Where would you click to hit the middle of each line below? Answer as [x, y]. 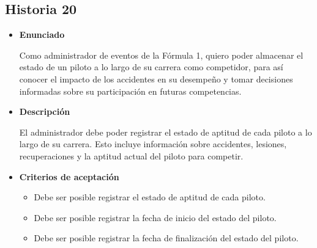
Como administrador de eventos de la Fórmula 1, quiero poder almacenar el [161, 55]
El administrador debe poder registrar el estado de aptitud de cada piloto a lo [166, 132]
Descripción [45, 111]
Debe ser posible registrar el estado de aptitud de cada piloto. [150, 197]
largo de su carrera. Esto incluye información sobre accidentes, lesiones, [153, 144]
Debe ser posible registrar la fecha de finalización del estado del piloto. [166, 238]
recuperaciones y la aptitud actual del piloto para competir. [131, 155]
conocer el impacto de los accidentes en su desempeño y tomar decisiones [156, 78]
